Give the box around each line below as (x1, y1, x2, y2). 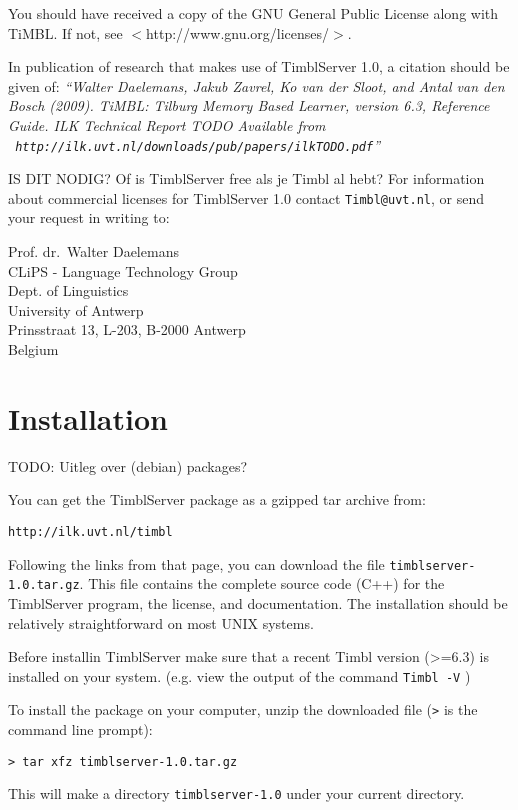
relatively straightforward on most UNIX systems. (8, 612, 314, 633)
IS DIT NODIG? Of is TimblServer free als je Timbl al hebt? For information (8, 168, 485, 189)
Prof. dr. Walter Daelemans (8, 241, 179, 262)
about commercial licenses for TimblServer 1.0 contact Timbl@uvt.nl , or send (8, 187, 484, 208)
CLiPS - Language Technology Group (8, 260, 238, 281)
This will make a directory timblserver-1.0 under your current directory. (8, 783, 465, 804)
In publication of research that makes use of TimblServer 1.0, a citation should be (8, 56, 510, 77)
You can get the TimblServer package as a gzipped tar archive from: (8, 489, 426, 510)
